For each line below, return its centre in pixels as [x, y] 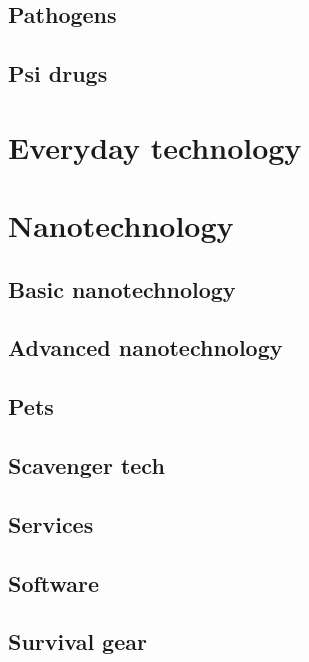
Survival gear [77, 641]
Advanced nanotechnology [145, 347]
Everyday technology [155, 146]
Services [51, 523]
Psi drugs [58, 73]
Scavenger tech [86, 465]
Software [54, 582]
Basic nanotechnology [122, 288]
